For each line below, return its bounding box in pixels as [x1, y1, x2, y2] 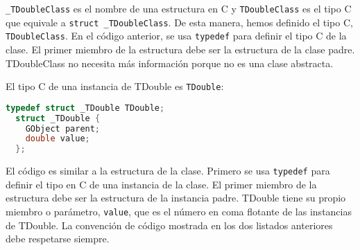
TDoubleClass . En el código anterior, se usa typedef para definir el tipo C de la [6, 28, 347, 43]
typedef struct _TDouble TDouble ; [6, 102, 165, 113]
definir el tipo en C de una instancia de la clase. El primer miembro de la [6, 177, 317, 191]
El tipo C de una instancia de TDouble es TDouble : [6, 79, 224, 93]
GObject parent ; [25, 123, 101, 134]
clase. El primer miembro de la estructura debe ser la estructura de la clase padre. [6, 42, 355, 56]
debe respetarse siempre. [6, 231, 110, 246]
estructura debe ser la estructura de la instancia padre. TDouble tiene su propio [6, 190, 346, 205]
